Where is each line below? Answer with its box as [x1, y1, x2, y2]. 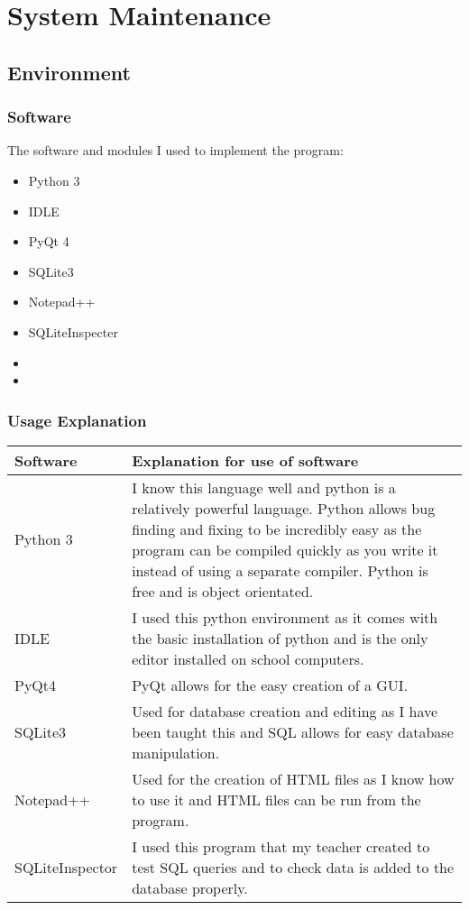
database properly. [132, 877, 248, 898]
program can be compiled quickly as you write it [132, 538, 438, 560]
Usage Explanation [7, 409, 147, 431]
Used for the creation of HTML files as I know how [132, 768, 455, 789]
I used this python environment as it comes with [132, 606, 438, 628]
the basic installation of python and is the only [132, 627, 428, 648]
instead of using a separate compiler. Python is [132, 559, 428, 581]
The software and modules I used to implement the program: [7, 141, 344, 160]
